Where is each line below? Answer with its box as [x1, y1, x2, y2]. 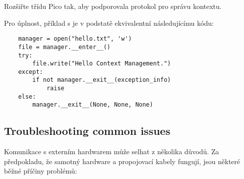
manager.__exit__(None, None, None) [32, 101, 153, 109]
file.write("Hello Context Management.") [32, 60, 171, 67]
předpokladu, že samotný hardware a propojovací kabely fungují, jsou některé [4, 156, 241, 166]
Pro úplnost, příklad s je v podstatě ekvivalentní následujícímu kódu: [4, 17, 214, 28]
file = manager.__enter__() [18, 43, 111, 51]
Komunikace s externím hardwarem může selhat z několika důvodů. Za [4, 146, 219, 157]
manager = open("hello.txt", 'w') [18, 35, 132, 43]
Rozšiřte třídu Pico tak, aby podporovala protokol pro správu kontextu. [4, 1, 222, 11]
